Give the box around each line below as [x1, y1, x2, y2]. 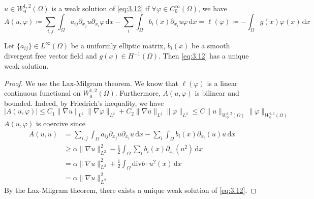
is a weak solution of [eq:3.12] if [51, 3, 149, 13]
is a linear [207, 77, 238, 88]
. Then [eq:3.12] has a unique [159, 50, 249, 61]
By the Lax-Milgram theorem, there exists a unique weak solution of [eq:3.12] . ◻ [4, 184, 257, 195]
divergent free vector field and [4, 50, 97, 61]
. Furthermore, [115, 88, 161, 98]
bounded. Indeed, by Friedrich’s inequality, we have [4, 97, 164, 108]
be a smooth [192, 40, 230, 50]
